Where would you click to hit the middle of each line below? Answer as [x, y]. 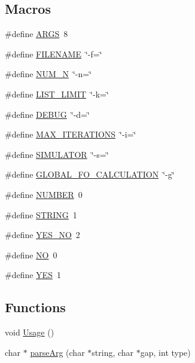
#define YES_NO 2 [42, 235]
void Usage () [30, 332]
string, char [113, 352]
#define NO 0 [31, 254]
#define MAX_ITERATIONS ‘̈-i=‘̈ [71, 134]
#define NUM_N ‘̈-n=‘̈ [48, 74]
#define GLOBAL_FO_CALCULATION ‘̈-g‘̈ [90, 174]
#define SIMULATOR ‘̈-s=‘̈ [57, 154]
